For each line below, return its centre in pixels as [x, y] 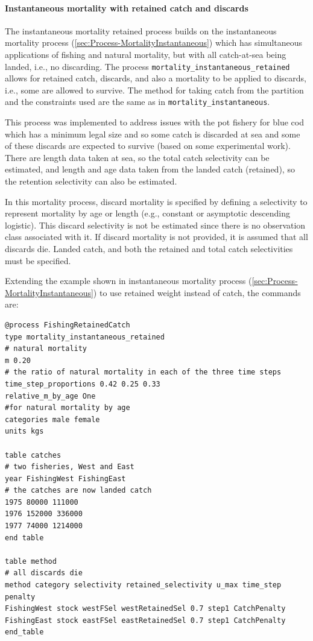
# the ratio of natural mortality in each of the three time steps [143, 372]
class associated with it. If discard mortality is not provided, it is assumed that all [156, 237]
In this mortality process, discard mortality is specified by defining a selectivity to [156, 201]
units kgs [24, 431]
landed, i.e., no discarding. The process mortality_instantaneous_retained [147, 66]
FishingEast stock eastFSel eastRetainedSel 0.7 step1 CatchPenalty [145, 620]
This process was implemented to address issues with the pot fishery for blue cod [154, 122]
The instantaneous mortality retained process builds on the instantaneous [141, 30]
